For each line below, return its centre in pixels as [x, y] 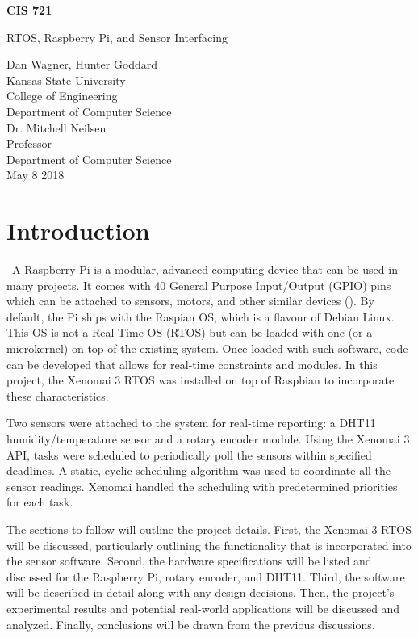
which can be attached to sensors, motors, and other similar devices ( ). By [190, 301]
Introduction [78, 231]
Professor [29, 143]
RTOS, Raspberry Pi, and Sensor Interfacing [117, 37]
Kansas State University [66, 80]
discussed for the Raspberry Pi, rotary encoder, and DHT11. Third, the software [206, 576]
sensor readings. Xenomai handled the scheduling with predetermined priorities [202, 486]
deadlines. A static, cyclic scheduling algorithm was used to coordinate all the [199, 470]
